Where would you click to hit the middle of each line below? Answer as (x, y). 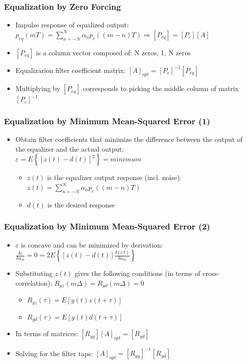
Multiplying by (38, 88)
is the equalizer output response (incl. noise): (114, 177)
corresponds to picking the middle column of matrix (161, 88)
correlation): (34, 283)
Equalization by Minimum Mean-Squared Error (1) (107, 121)
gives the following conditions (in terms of (137, 273)
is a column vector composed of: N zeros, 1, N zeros (113, 52)
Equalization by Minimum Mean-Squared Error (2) (107, 226)
